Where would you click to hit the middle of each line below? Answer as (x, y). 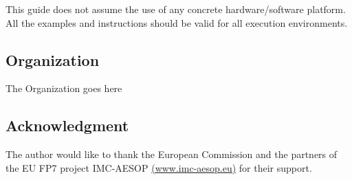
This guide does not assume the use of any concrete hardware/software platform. (176, 9)
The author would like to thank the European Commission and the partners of (172, 154)
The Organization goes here (64, 88)
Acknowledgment (67, 125)
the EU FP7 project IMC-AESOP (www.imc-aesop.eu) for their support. (159, 167)
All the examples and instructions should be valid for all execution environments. (177, 22)
